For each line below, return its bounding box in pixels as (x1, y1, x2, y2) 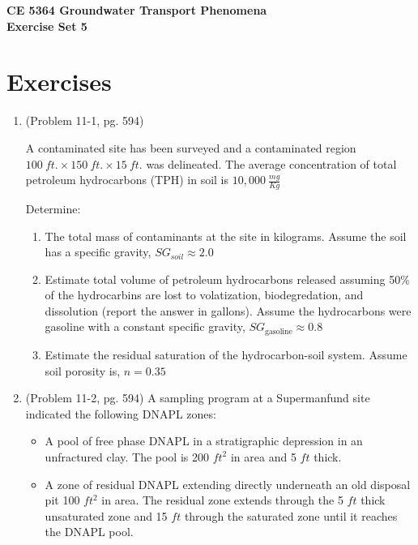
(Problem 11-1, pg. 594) (25, 112, 144, 129)
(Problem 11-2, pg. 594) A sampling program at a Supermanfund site (25, 389, 370, 406)
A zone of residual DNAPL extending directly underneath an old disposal (45, 475, 411, 492)
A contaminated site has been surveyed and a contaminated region (25, 139, 356, 156)
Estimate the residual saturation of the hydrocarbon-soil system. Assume (45, 345, 407, 363)
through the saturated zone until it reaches (184, 507, 398, 524)
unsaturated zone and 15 (45, 507, 168, 524)
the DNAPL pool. (45, 523, 134, 540)
